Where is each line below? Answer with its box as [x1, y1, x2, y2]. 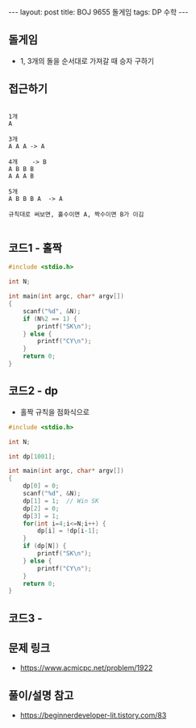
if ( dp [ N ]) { [23, 542, 67, 550]
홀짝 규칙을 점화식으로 [19, 407, 90, 416]
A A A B [8, 172, 35, 180]
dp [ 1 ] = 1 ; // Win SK [23, 496, 99, 505]
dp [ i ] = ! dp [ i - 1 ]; [37, 527, 99, 535]
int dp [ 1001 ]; [8, 452, 56, 461]
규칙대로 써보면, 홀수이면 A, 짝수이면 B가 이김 [8, 210, 144, 219]
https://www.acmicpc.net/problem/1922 [19, 663, 153, 673]
